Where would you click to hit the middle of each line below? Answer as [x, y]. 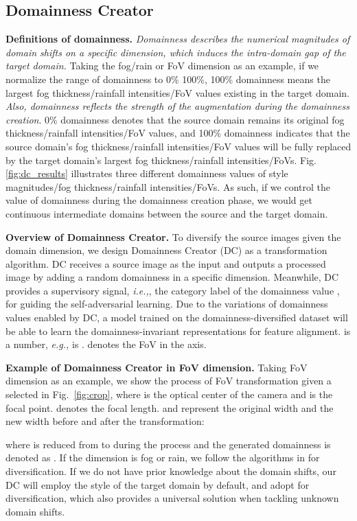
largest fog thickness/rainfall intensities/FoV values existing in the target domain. [177, 92]
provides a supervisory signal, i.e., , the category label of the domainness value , [173, 290]
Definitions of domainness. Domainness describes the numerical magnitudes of [178, 39]
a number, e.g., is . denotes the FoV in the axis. [106, 344]
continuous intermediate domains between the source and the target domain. [167, 213]
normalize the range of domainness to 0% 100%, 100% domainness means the [168, 79]
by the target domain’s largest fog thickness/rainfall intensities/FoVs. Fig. [161, 160]
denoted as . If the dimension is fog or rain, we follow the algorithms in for [163, 458]
